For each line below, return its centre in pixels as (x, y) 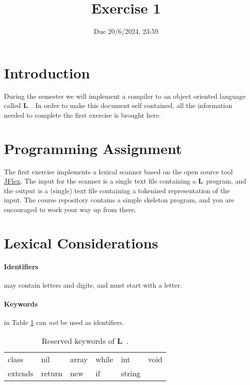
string (131, 373)
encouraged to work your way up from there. (70, 209)
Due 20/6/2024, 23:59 (126, 31)
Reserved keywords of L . (85, 340)
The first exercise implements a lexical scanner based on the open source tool (118, 171)
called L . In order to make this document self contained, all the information (118, 105)
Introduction (47, 72)
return (52, 373)
